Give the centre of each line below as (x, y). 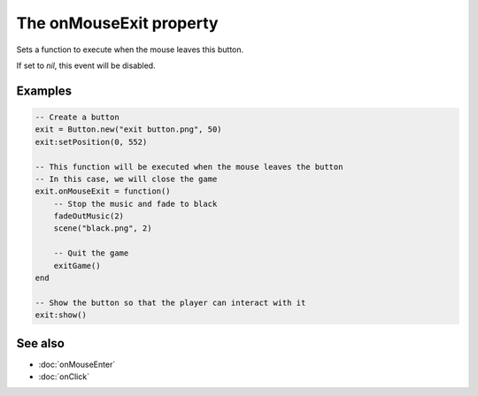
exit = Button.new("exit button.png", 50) (128, 129)
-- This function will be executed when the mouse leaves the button (189, 167)
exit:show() (61, 315)
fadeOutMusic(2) (89, 216)
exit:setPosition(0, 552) (91, 142)
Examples (44, 91)
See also (41, 343)
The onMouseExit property (117, 23)
